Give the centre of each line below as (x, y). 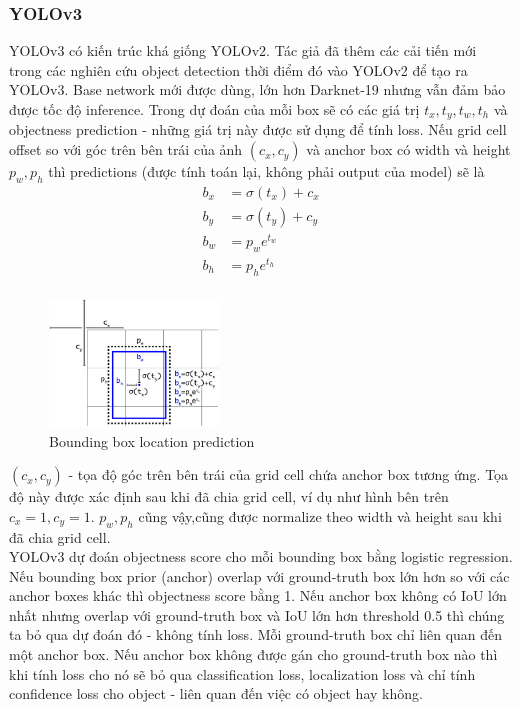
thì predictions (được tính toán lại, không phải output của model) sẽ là (266, 171)
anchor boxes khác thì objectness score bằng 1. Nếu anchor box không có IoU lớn (258, 595)
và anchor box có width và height (408, 149)
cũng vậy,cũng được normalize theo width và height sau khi (320, 515)
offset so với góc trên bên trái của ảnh (126, 149)
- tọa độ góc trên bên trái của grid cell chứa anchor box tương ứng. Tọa (288, 474)
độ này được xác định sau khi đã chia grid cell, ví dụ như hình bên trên (229, 496)
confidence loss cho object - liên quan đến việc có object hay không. (216, 693)
